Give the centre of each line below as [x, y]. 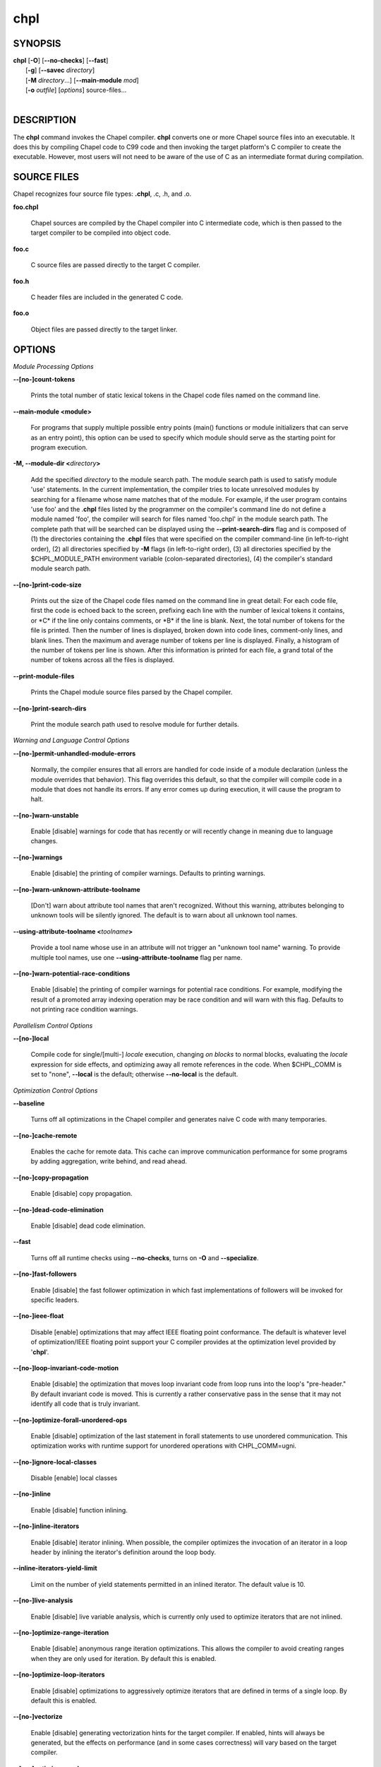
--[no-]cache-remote [45, 1135]
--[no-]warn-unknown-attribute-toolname [77, 889]
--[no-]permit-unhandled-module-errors [74, 753]
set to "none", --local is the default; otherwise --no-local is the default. [134, 1074]
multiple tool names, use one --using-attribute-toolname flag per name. [137, 957]
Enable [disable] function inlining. [79, 1510]
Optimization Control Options [55, 1090]
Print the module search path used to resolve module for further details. [135, 724]
